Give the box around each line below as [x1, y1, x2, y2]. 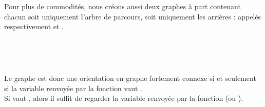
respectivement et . [4, 21, 64, 32]
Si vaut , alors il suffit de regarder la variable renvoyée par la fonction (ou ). [4, 93, 243, 103]
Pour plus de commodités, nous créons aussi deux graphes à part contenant [4, 1, 241, 11]
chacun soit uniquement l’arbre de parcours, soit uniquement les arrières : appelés [4, 11, 261, 22]
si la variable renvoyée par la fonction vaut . [4, 82, 142, 93]
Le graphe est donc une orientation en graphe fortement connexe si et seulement [4, 72, 256, 83]
